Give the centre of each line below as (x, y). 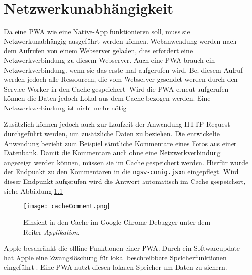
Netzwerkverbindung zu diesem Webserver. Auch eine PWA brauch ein (109, 60)
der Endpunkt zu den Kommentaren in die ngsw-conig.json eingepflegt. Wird (121, 172)
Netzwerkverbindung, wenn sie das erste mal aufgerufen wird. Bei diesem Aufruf (124, 69)
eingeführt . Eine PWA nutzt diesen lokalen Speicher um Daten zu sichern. (116, 267)
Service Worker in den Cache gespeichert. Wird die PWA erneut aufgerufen (116, 88)
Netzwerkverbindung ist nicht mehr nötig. (66, 107)
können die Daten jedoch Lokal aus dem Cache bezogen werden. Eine (107, 98)
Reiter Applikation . (52, 231)
